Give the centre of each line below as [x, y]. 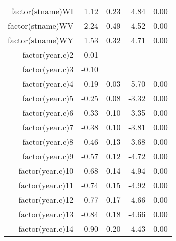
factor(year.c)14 [46, 229]
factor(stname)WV [41, 26]
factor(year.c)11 [46, 185]
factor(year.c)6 [48, 113]
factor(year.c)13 [46, 214]
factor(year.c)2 [48, 55]
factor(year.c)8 [48, 142]
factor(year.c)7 [48, 127]
